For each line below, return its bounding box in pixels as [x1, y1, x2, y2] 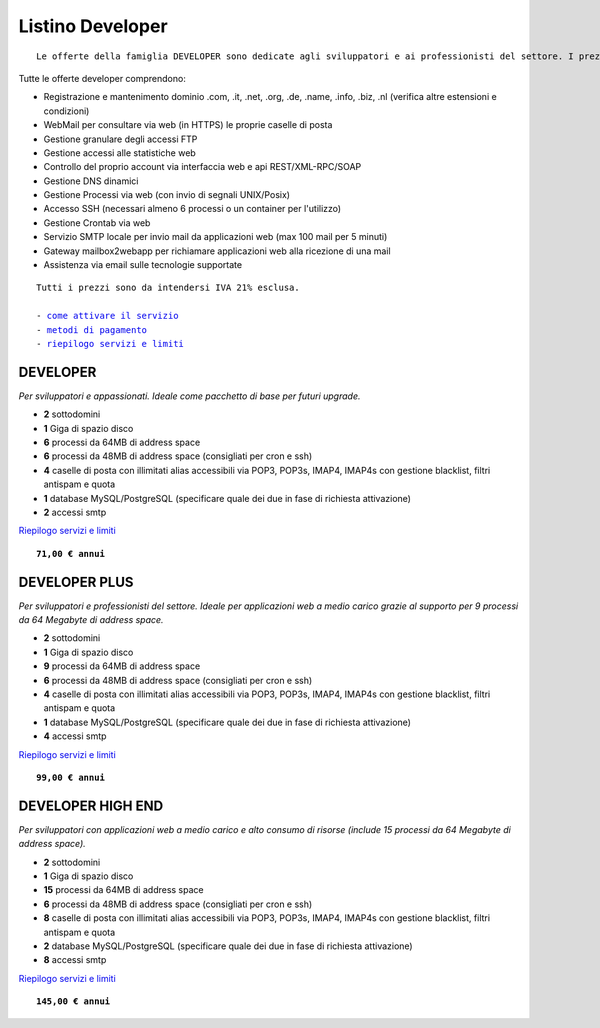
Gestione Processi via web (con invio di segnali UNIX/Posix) [43, 189, 290, 201]
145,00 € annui [36, 996, 111, 1007]
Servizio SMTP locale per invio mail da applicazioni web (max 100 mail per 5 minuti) [43, 231, 388, 243]
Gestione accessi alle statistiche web [43, 146, 197, 159]
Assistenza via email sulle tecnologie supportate [43, 259, 243, 271]
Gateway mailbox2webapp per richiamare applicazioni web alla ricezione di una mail [43, 245, 391, 257]
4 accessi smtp [43, 730, 107, 742]
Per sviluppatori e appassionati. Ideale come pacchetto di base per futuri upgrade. [18, 390, 361, 402]
